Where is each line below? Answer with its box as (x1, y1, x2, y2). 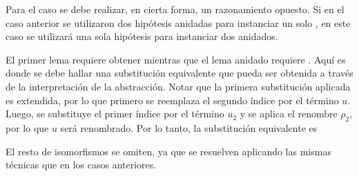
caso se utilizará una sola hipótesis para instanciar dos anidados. (6, 29, 278, 43)
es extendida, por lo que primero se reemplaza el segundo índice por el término (6, 92, 339, 107)
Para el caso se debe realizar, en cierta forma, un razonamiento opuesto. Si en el (6, 2, 345, 16)
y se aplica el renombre (240, 106, 338, 121)
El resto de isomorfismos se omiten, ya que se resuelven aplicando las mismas (6, 144, 331, 158)
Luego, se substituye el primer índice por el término (6, 106, 224, 121)
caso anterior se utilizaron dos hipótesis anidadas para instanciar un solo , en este (6, 15, 351, 30)
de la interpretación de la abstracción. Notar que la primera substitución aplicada (6, 79, 351, 93)
